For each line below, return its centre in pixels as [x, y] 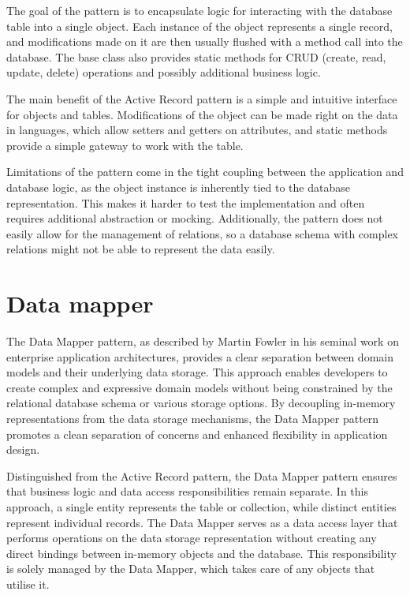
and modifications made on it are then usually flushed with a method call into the [205, 41]
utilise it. [28, 584]
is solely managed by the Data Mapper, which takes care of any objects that [191, 569]
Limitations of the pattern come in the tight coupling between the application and [205, 172]
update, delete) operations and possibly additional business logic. [164, 72]
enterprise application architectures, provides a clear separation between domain [200, 356]
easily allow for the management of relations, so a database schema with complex [203, 233]
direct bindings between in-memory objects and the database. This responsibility [201, 553]
